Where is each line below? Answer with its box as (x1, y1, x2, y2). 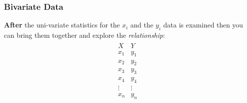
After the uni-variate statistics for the (4, 20, 120, 30)
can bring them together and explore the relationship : (4, 30, 165, 40)
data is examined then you (163, 20, 243, 30)
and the (130, 20, 154, 30)
